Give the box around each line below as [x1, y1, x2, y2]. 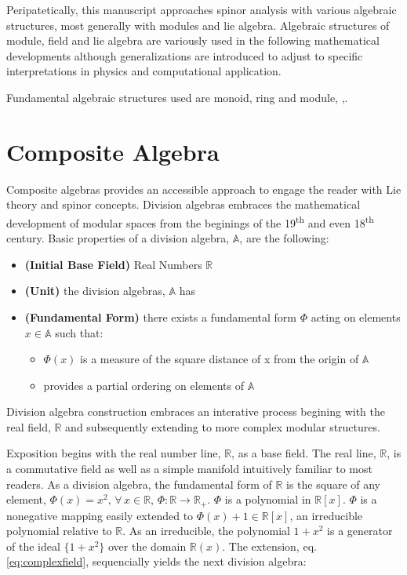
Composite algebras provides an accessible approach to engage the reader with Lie [6, 180, 402, 197]
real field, [6, 418, 51, 435]
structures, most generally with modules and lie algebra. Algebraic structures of [6, 16, 390, 33]
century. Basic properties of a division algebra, [6, 230, 230, 246]
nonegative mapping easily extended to [6, 507, 194, 523]
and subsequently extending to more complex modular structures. [65, 418, 380, 435]
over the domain [107, 537, 187, 554]
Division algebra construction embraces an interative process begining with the [6, 403, 385, 420]
